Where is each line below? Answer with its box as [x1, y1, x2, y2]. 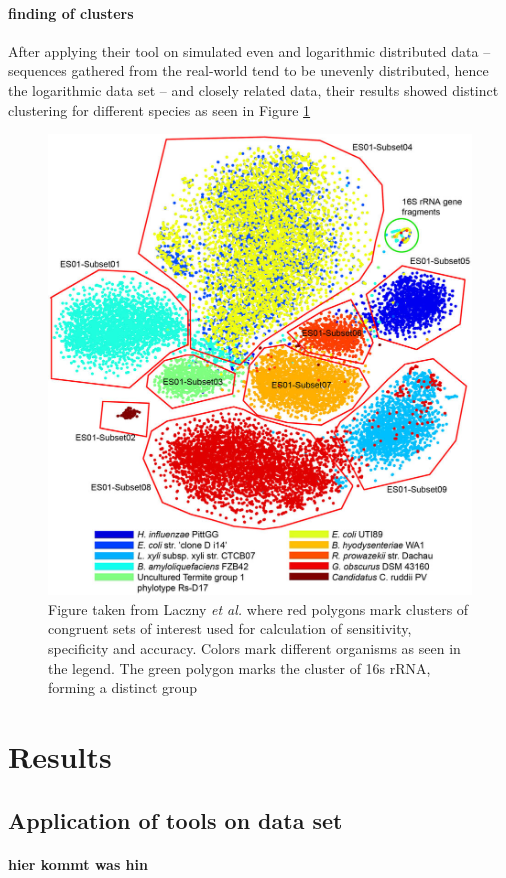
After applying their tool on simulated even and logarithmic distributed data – [8, 40, 491, 61]
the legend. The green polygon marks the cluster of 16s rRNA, [48, 657, 431, 678]
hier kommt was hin [8, 853, 148, 874]
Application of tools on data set [8, 804, 343, 835]
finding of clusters [8, 2, 134, 23]
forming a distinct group [48, 677, 198, 698]
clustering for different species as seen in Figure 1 [8, 99, 311, 120]
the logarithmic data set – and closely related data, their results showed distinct [8, 79, 499, 100]
